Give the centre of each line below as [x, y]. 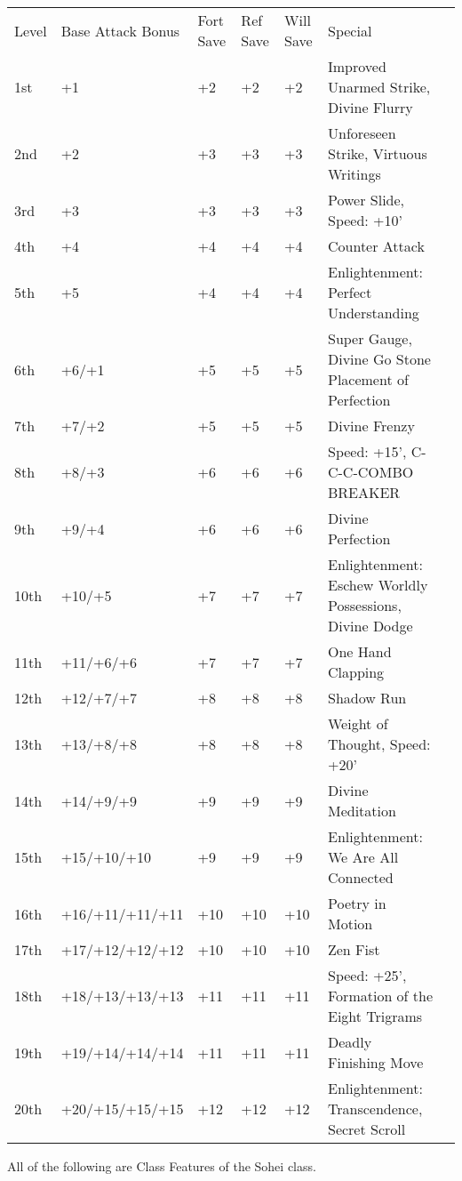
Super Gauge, [370, 338]
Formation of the [380, 996]
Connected [360, 877]
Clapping [356, 672]
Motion [350, 924]
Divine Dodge [370, 626]
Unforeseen [362, 133]
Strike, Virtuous [377, 153]
